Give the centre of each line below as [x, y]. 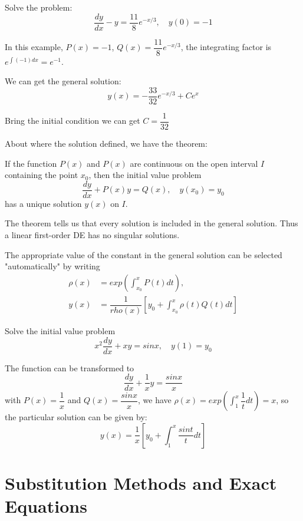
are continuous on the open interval [194, 163]
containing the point [42, 175]
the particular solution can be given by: [76, 417]
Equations [46, 506]
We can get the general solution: [63, 81]
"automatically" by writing [52, 266]
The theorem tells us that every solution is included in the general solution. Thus [151, 223]
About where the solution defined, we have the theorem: [106, 144]
